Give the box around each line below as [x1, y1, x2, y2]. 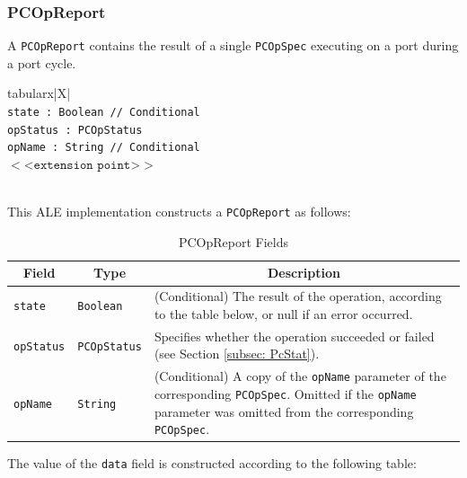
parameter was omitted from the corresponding [154, 402, 414, 420]
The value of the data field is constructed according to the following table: [7, 454, 417, 473]
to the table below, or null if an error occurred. [154, 304, 413, 323]
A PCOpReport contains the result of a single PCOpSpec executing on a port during [7, 36, 459, 55]
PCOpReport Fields [178, 232, 289, 251]
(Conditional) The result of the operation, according [154, 287, 442, 305]
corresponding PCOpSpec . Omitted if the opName [154, 384, 417, 403]
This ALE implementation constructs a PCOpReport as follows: [7, 202, 351, 221]
